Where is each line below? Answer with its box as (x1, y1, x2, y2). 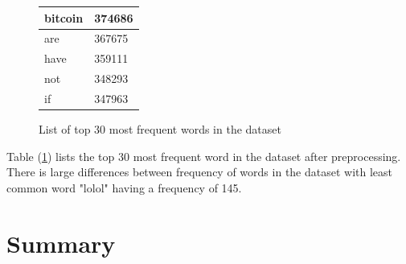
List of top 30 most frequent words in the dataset (39, 120, 281, 137)
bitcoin (44, 9, 84, 26)
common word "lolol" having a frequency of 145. (6, 179, 242, 196)
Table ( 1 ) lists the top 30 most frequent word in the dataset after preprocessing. (6, 147, 401, 164)
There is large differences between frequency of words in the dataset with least (6, 163, 393, 180)
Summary (6, 226, 116, 259)
